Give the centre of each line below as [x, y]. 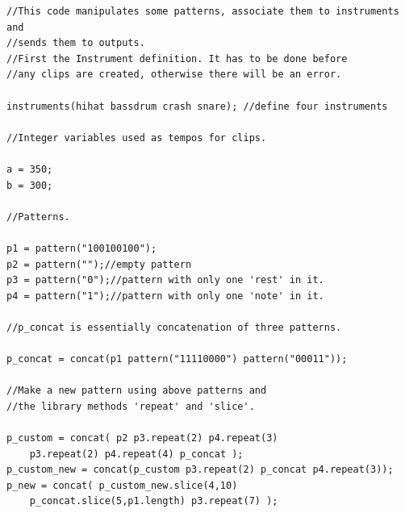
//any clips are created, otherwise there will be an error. [174, 75]
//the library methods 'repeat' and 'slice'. [131, 406]
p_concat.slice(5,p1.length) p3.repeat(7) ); [154, 501]
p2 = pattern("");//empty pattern [99, 264]
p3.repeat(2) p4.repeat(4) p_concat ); [136, 454]
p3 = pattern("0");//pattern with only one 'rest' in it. [165, 280]
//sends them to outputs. [76, 43]
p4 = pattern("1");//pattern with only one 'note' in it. [165, 296]
